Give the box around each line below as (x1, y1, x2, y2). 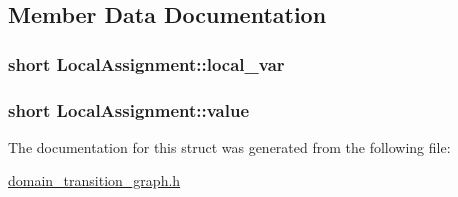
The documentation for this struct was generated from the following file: (8, 136, 451, 157)
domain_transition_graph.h (8, 170, 181, 191)
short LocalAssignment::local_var (8, 51, 285, 76)
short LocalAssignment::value (8, 97, 250, 122)
